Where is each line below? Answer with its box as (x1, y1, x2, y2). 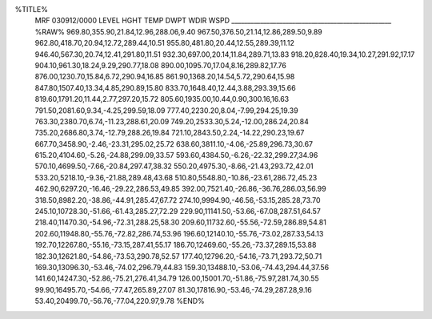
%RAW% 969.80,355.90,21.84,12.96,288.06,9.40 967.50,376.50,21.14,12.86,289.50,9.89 (34, 26, 323, 36)
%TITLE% (14, 5, 48, 14)
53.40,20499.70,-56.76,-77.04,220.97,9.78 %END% (34, 297, 206, 306)
